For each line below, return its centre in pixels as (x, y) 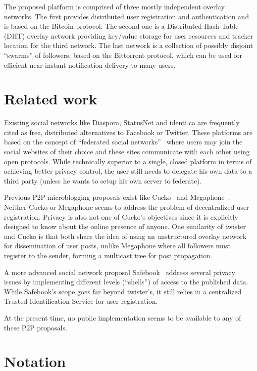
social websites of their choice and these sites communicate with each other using (127, 152)
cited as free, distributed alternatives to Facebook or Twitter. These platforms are (128, 132)
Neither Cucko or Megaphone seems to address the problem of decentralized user (127, 207)
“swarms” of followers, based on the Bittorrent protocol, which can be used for (123, 55)
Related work (51, 99)
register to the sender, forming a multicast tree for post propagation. (108, 255)
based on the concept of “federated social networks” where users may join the (123, 142)
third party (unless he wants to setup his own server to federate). (103, 180)
